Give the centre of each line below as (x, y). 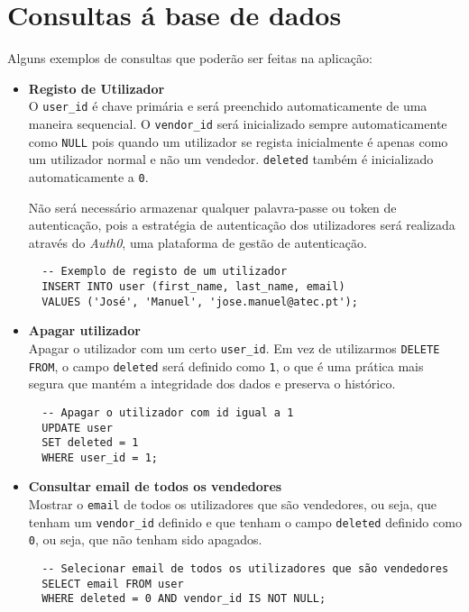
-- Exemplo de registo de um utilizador (165, 272)
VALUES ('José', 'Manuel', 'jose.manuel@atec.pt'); (200, 301)
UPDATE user (77, 428)
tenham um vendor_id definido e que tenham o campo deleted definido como (245, 521)
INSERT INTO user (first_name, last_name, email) (193, 287)
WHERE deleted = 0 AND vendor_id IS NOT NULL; (184, 599)
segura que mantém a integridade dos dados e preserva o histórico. (212, 384)
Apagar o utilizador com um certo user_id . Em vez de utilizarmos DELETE (234, 347)
